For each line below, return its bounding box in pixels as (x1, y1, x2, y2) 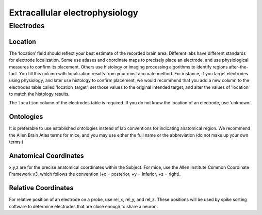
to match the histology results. (9, 91, 70, 97)
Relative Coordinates (9, 184, 74, 192)
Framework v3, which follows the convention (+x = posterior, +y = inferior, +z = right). (9, 171, 181, 177)
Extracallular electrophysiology (9, 7, 138, 18)
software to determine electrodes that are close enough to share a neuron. (9, 203, 158, 209)
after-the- (229, 64, 248, 70)
